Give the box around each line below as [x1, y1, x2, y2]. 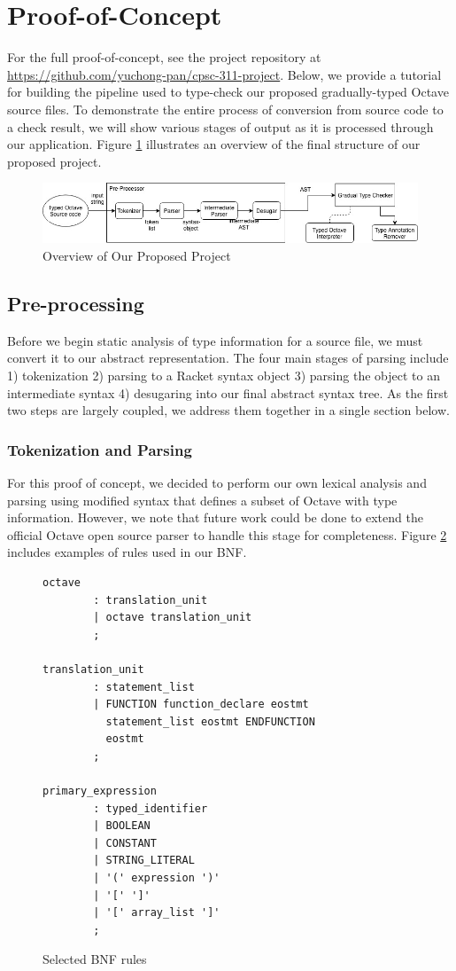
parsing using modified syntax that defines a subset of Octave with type [7, 490, 398, 509]
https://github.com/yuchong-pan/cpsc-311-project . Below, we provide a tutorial [7, 65, 442, 83]
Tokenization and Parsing [7, 438, 192, 460]
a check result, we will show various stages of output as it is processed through [7, 117, 434, 136]
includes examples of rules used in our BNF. [7, 543, 247, 561]
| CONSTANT [93, 836, 157, 850]
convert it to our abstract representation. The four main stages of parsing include [7, 348, 449, 367]
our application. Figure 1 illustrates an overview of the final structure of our [7, 135, 421, 153]
